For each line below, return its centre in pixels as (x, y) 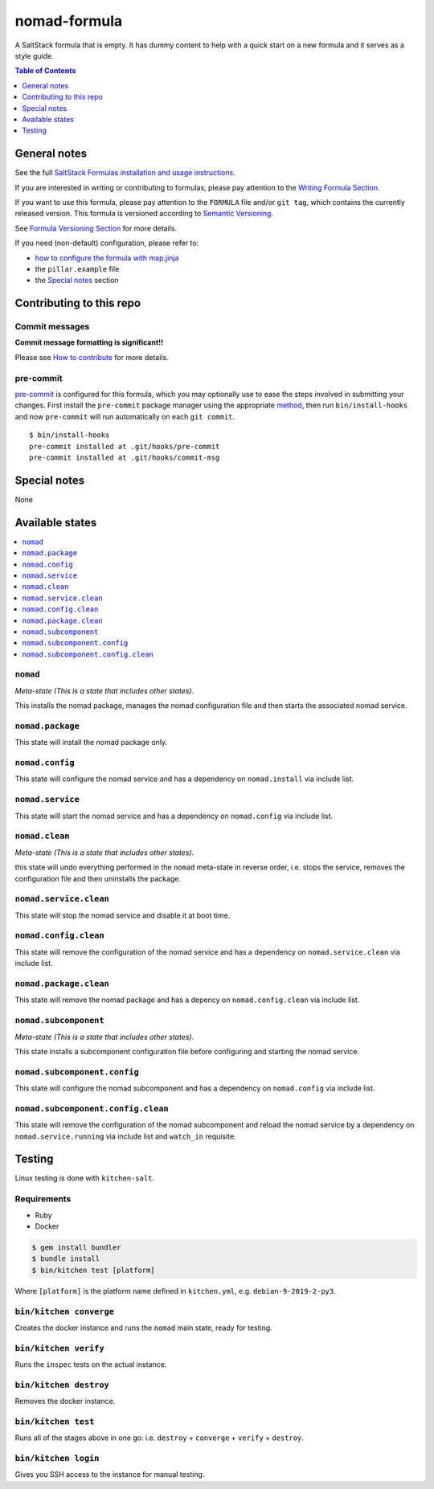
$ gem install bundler (76, 1247)
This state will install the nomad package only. (91, 742)
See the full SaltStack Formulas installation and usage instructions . (125, 173)
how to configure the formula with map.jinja (107, 258)
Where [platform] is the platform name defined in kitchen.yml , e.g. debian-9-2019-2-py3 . (176, 1291)
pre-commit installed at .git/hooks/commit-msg (125, 457)
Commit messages (52, 327)
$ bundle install (66, 1259)
